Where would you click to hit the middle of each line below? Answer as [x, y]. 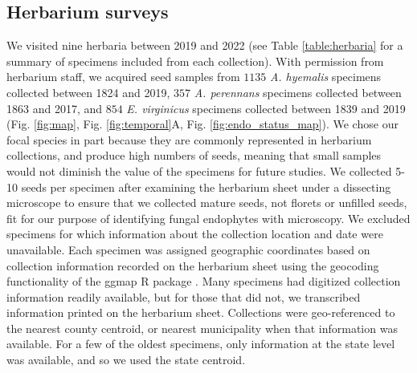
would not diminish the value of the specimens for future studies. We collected [199, 170]
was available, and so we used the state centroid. [126, 360]
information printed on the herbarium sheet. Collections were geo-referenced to [201, 312]
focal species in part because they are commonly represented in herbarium [189, 139]
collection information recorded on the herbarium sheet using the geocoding [193, 265]
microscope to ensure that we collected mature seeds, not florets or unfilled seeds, [207, 203]
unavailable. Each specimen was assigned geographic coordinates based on [188, 249]
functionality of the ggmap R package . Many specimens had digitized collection [204, 281]
